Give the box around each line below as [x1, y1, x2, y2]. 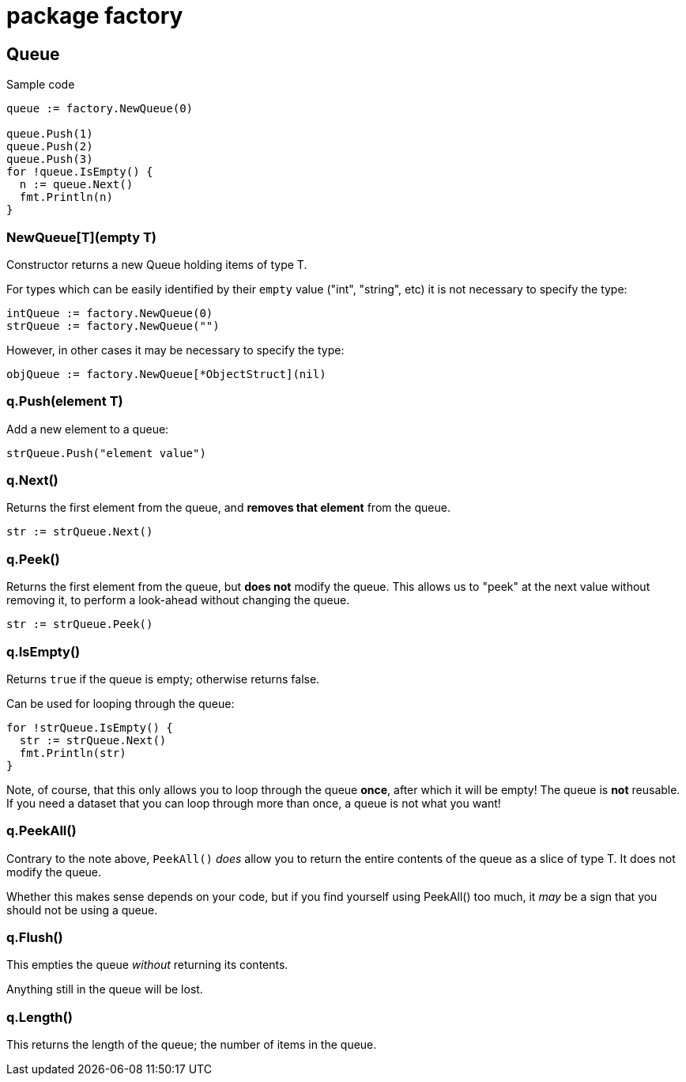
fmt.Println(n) [19, 191, 113, 204]
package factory [6, 2, 183, 29]
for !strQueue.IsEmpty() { [6, 721, 173, 734]
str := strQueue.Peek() [6, 618, 153, 631]
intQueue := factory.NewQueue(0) [6, 306, 213, 320]
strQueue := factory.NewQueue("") [6, 319, 220, 332]
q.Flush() [6, 929, 63, 946]
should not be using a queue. [6, 902, 158, 917]
